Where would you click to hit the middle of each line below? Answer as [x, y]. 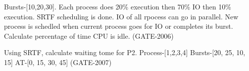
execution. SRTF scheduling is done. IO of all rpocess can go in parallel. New [121, 16]
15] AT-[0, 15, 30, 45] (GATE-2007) [58, 62]
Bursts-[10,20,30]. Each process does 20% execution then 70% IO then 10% [118, 6]
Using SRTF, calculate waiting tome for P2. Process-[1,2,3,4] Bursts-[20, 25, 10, [125, 52]
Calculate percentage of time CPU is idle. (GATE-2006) [89, 35]
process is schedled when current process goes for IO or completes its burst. [119, 26]
